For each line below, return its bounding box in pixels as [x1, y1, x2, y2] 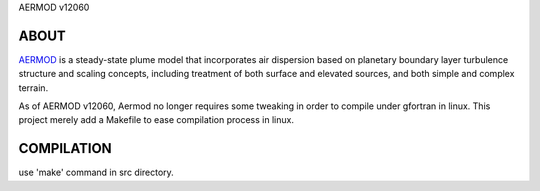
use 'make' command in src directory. [18, 166, 174, 179]
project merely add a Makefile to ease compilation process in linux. [18, 114, 295, 126]
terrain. [18, 81, 49, 94]
